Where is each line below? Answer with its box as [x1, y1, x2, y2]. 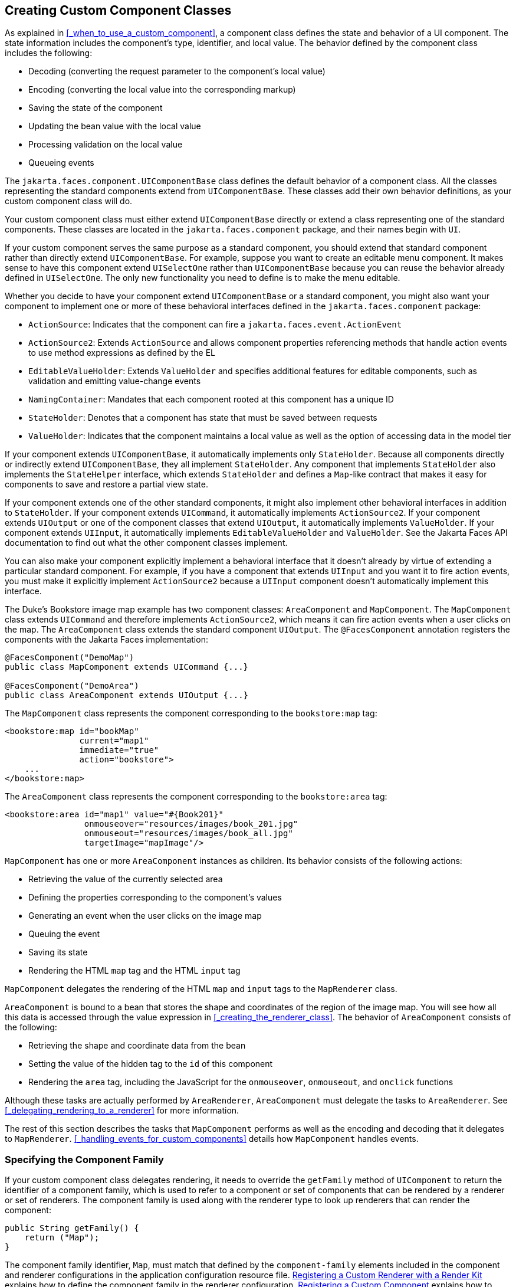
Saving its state [28, 947, 88, 958]
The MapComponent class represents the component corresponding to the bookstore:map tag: [5, 708, 377, 719]
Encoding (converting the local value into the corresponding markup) [28, 84, 296, 95]
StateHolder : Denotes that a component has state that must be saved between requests [28, 412, 377, 423]
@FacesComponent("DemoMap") [5, 653, 134, 663]
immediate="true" [79, 745, 159, 755]
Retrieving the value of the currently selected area [28, 874, 223, 885]
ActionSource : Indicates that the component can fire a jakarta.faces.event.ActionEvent [28, 319, 402, 330]
